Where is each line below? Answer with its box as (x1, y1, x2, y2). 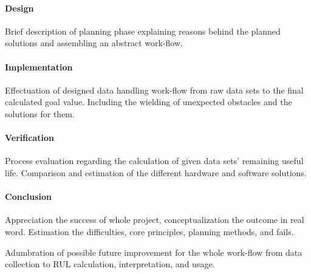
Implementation (5, 60, 73, 73)
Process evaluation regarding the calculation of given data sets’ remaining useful (5, 154, 304, 167)
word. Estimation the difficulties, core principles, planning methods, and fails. (5, 225, 294, 238)
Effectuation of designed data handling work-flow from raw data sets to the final (5, 83, 304, 96)
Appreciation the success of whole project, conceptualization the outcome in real (5, 213, 304, 226)
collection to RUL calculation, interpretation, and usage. (5, 258, 215, 270)
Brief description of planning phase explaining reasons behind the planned (5, 24, 281, 37)
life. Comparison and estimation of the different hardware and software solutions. (5, 166, 307, 179)
